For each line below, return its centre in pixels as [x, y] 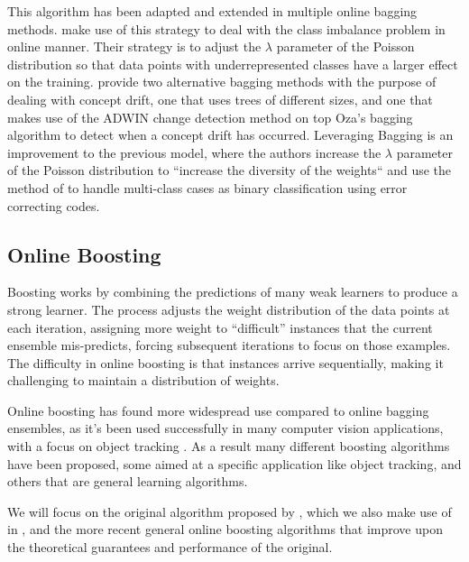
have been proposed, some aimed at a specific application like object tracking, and [234, 463]
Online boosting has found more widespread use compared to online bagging [218, 410]
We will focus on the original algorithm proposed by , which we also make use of [230, 511]
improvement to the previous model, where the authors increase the [194, 152]
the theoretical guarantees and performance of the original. [170, 547]
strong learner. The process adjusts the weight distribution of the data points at [229, 309]
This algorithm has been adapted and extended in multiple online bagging [212, 11]
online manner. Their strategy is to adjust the [134, 46]
